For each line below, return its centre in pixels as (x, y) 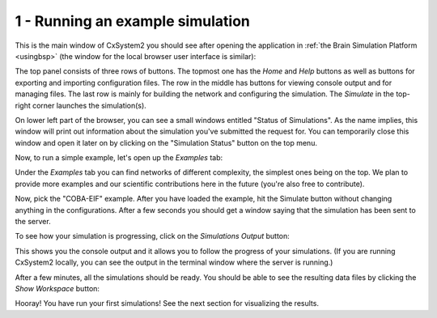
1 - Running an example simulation (132, 21)
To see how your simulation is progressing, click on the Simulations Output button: (153, 236)
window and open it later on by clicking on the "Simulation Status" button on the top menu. (166, 142)
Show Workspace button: (57, 288)
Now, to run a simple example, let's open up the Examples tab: (119, 158)
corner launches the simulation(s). (90, 105)
